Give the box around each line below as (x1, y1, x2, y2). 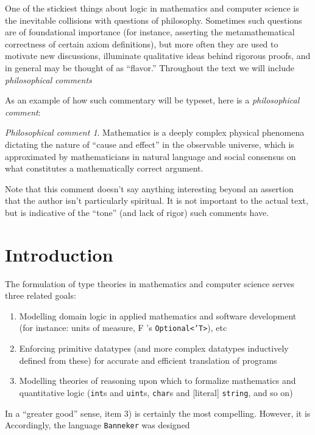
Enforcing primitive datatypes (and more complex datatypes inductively (19, 342, 289, 355)
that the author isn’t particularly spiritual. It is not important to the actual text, (5, 194, 308, 207)
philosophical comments (5, 73, 92, 86)
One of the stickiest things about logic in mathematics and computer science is (5, 2, 299, 14)
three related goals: (5, 289, 76, 302)
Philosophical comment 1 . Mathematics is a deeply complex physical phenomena (5, 126, 305, 139)
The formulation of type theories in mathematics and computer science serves (5, 277, 294, 290)
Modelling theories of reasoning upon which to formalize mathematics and (19, 374, 296, 387)
